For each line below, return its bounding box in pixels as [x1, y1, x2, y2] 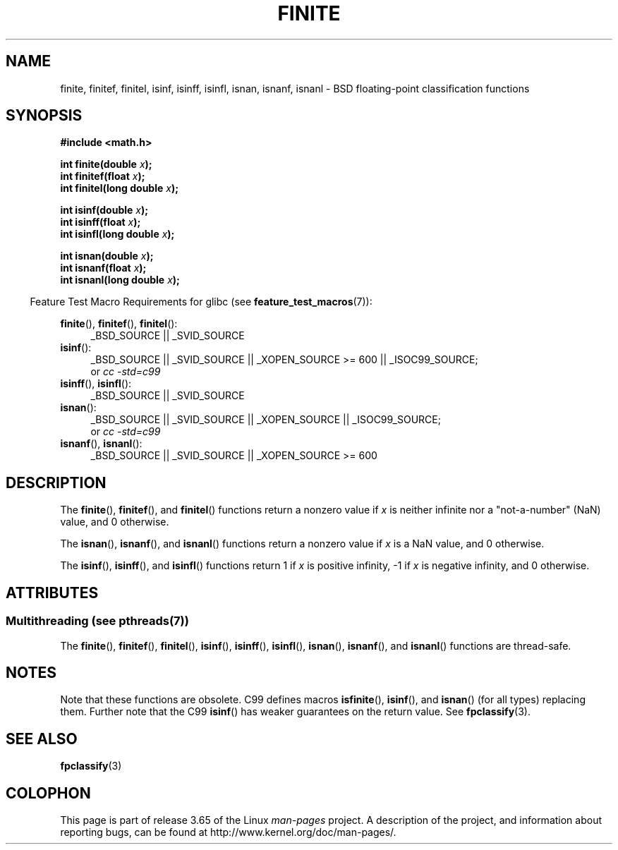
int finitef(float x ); [60, 170, 145, 183]
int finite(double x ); [60, 158, 152, 171]
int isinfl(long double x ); [60, 228, 175, 241]
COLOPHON [6, 784, 91, 802]
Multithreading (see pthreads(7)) [6, 614, 189, 629]
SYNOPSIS [6, 107, 83, 125]
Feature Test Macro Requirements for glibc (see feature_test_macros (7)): [30, 296, 372, 308]
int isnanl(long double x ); [60, 274, 180, 286]
